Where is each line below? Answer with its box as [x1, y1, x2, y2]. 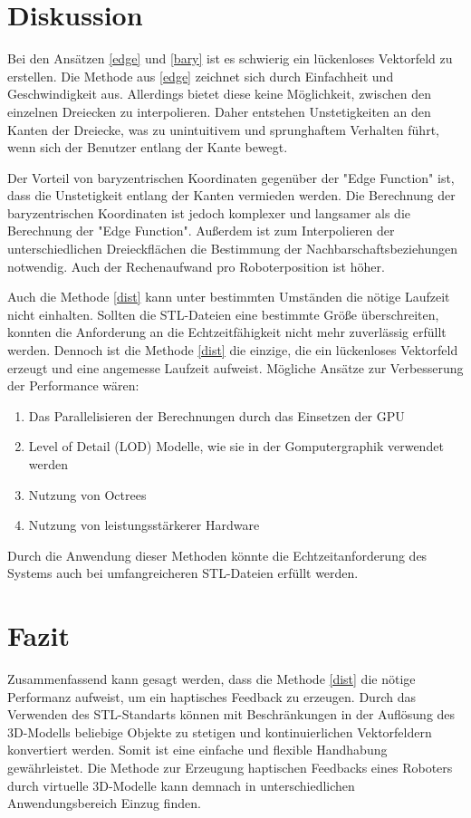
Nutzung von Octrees [28, 485, 147, 504]
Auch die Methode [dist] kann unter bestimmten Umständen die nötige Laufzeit [7, 287, 450, 306]
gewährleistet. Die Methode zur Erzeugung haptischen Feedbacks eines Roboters [7, 758, 453, 777]
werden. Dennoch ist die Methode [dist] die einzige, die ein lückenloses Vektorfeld [7, 341, 458, 360]
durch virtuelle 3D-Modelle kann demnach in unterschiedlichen [7, 775, 355, 794]
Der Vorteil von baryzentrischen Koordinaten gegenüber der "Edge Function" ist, [7, 168, 455, 187]
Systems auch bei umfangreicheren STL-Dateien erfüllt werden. [7, 563, 359, 582]
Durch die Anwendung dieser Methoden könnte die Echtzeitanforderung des [7, 545, 428, 564]
